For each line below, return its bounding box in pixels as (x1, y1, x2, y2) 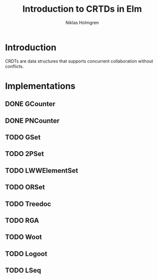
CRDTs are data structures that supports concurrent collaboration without (5, 58, 153, 64)
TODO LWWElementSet (5, 166, 78, 175)
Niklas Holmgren (65, 20, 99, 25)
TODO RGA (5, 216, 39, 225)
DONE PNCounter (5, 116, 60, 125)
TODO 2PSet (5, 150, 44, 158)
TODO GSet (5, 133, 41, 141)
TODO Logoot (5, 250, 47, 258)
